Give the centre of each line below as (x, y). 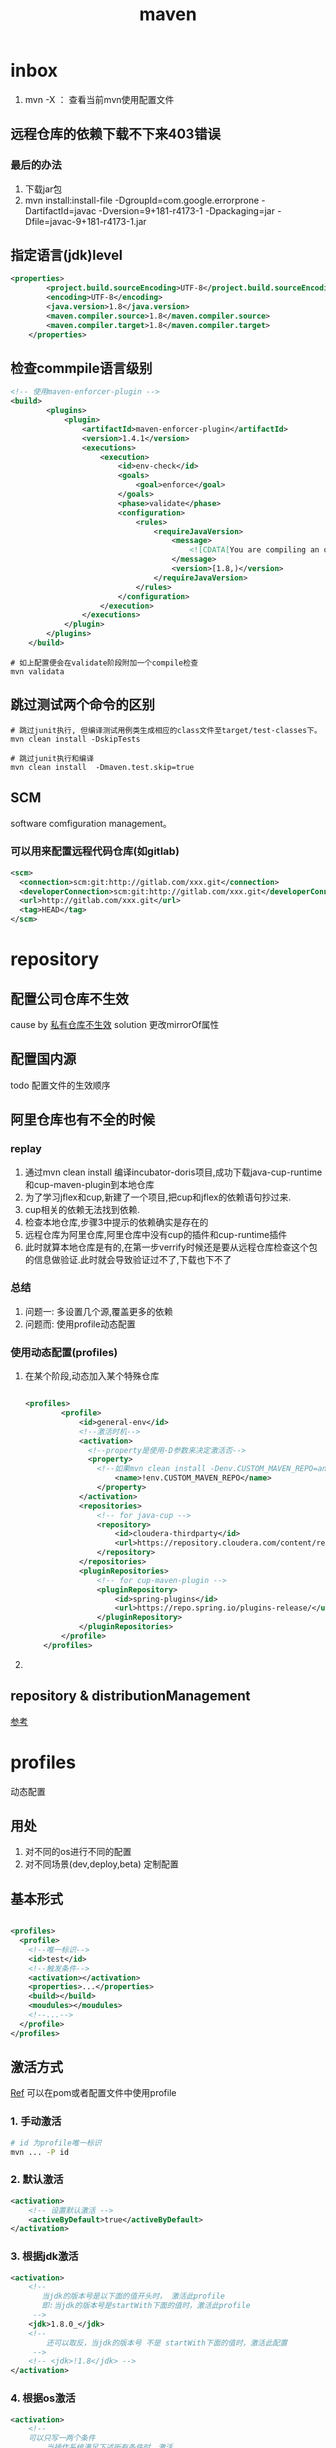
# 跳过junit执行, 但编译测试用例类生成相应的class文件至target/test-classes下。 (166, 730)
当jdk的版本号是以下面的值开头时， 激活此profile (133, 2296)
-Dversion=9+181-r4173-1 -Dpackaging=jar (186, 210)
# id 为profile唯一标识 (56, 2143)
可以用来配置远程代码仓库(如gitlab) (95, 851)
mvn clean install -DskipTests (75, 739)
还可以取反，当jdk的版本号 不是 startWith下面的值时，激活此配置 (167, 2343)
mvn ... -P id (40, 2152)
